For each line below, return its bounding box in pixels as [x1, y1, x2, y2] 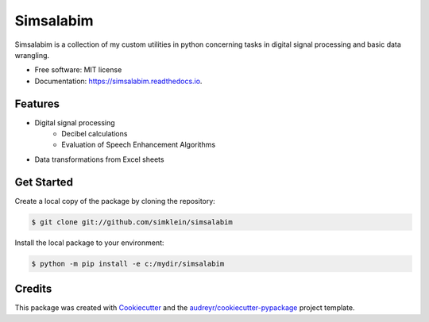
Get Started [14, 175, 73, 189]
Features [14, 97, 60, 110]
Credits [14, 282, 52, 296]
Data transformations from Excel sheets [34, 155, 164, 164]
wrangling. [14, 50, 50, 59]
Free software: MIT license [34, 65, 122, 75]
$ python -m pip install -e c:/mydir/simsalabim [31, 259, 225, 268]
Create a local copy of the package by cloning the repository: [14, 196, 216, 205]
